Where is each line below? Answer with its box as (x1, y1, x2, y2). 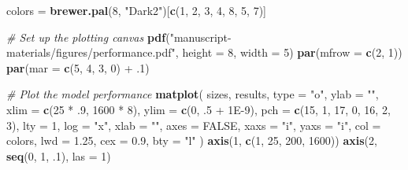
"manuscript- (169, 28, 232, 45)
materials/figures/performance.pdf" (6, 44, 176, 61)
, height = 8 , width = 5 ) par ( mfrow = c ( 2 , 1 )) (175, 44, 402, 61)
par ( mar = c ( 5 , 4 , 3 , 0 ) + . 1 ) (6, 59, 150, 76)
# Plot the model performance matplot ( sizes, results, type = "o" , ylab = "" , (6, 86, 379, 102)
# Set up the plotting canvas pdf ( (6, 28, 170, 45)
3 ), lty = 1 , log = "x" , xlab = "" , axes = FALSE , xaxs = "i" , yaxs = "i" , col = (6, 116, 381, 133)
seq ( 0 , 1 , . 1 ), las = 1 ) (6, 147, 111, 164)
